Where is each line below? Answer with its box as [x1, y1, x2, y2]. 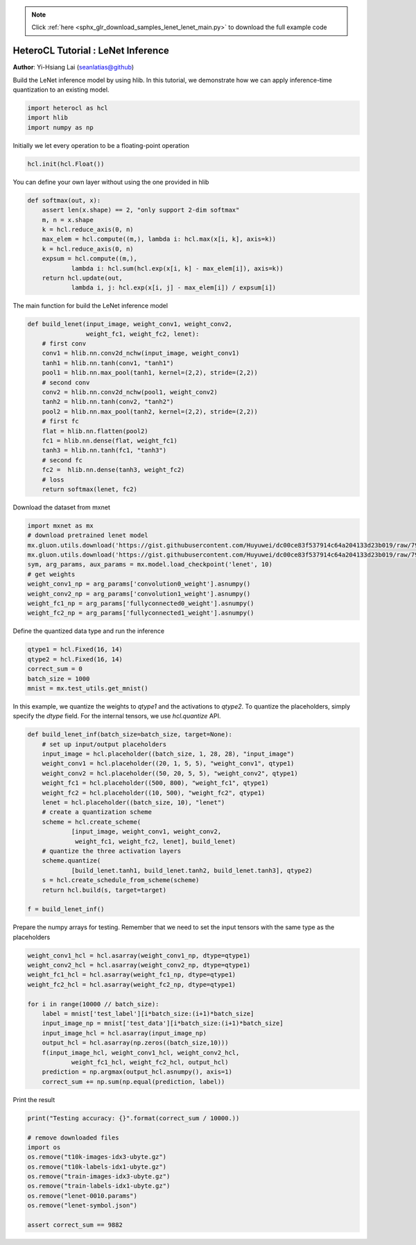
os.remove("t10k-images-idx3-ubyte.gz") [27, 1153, 166, 1161]
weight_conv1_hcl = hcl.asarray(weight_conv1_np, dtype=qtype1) [27, 951, 251, 959]
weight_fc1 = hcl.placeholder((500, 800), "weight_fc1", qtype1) [42, 779, 269, 787]
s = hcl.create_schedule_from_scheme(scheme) [42, 876, 200, 884]
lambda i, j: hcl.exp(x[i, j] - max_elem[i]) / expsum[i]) [71, 284, 277, 291]
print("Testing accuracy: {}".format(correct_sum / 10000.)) [27, 1114, 240, 1122]
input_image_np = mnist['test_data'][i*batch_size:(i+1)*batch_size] [42, 1019, 284, 1027]
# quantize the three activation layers [42, 847, 182, 855]
